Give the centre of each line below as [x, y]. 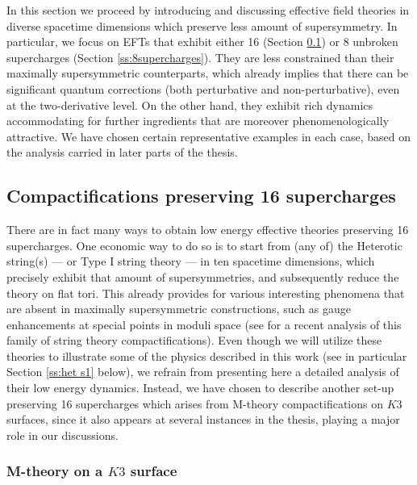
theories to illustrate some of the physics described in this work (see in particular [207, 355]
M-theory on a [55, 471]
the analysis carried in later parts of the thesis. [122, 152]
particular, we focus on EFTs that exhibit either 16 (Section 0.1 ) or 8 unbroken [202, 42]
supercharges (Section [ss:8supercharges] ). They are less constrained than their [200, 57]
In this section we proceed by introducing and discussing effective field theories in [208, 10]
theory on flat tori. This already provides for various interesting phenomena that [206, 293]
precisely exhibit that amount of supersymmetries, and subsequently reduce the [203, 276]
